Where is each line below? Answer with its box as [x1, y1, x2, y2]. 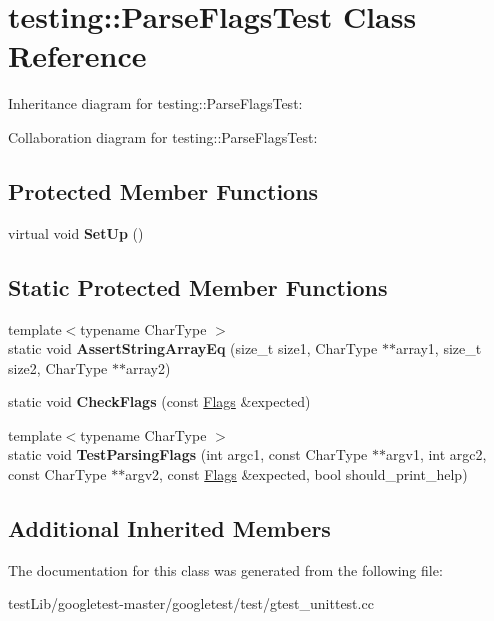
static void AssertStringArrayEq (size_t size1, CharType [8, 338, 378, 359]
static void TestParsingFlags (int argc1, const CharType [8, 444, 368, 465]
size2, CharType [8, 357, 108, 378]
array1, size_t [395, 338, 482, 359]
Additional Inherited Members [8, 513, 331, 544]
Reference [8, 35, 147, 76]
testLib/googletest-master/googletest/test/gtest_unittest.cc [8, 593, 374, 614]
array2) [125, 357, 171, 378]
